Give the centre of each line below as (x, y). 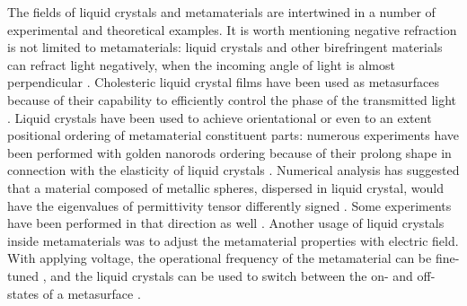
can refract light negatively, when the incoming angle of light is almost (201, 64)
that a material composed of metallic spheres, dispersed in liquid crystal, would (225, 187)
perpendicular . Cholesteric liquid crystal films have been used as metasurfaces (224, 82)
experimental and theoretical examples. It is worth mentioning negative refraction (232, 29)
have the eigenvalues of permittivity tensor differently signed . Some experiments (229, 205)
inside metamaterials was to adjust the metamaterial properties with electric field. (233, 240)
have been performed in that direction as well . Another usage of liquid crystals (226, 223)
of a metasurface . (92, 293)
